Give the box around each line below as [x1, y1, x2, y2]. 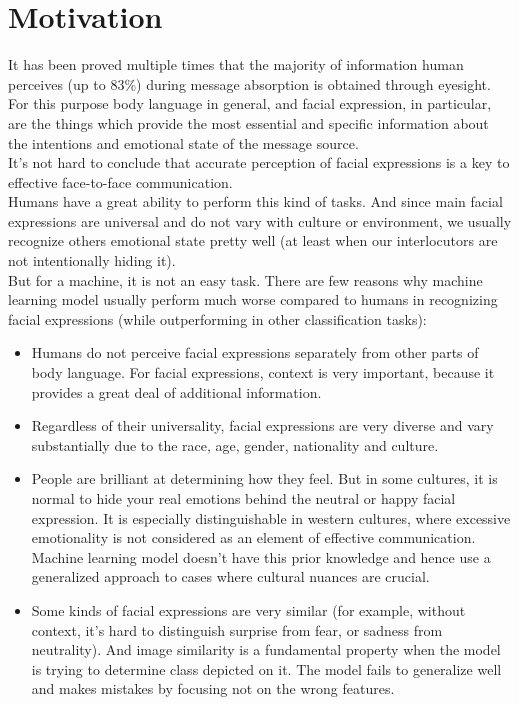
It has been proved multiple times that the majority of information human [8, 54, 464, 75]
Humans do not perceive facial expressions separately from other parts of [31, 342, 479, 363]
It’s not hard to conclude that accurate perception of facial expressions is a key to [8, 152, 510, 173]
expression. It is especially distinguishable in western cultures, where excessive [31, 507, 511, 528]
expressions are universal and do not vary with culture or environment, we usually [8, 210, 512, 231]
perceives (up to [8, 73, 106, 94]
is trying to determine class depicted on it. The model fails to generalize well [31, 658, 502, 679]
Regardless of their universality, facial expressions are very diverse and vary [31, 415, 494, 436]
